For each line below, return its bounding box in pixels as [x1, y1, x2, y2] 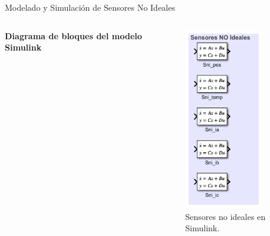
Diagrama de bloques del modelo [5, 29, 142, 42]
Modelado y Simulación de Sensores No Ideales [5, 1, 175, 13]
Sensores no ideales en [185, 210, 266, 222]
